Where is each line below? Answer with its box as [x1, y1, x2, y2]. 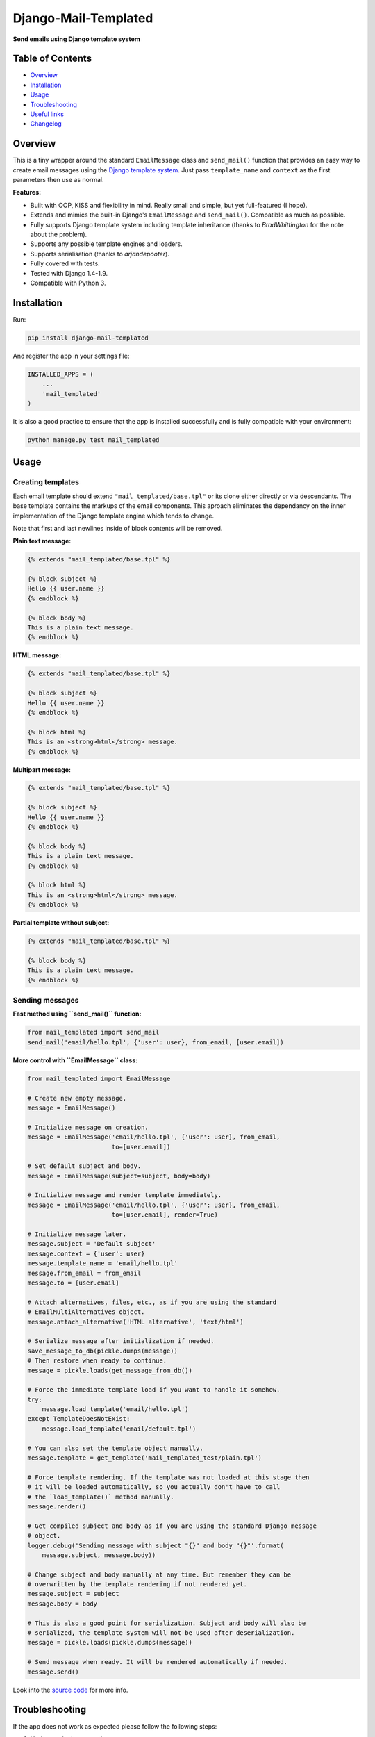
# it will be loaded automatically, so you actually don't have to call [27, 1483, 281, 1491]
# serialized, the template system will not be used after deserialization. [27, 1629, 295, 1637]
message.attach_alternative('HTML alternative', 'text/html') [27, 1317, 244, 1326]
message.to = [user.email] [27, 1278, 119, 1287]
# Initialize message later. [27, 1230, 127, 1238]
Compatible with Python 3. [30, 279, 106, 287]
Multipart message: [12, 765, 71, 774]
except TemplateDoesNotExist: [27, 1415, 131, 1423]
